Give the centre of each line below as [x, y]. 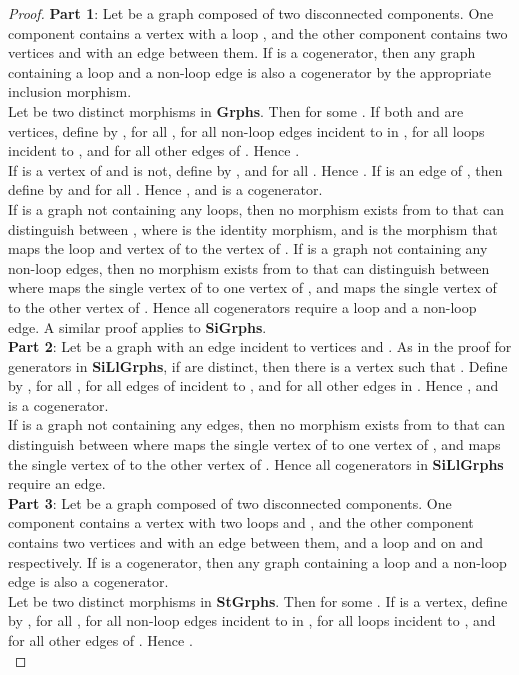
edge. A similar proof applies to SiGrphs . [137, 326]
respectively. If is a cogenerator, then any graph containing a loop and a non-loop [257, 561]
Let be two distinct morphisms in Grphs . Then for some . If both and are [236, 110]
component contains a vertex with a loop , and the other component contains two [258, 32]
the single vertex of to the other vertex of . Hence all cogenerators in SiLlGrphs [256, 463]
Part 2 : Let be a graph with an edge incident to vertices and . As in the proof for [260, 346]
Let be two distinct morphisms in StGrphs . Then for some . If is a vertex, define [258, 600]
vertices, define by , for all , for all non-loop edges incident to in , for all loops [246, 130]
